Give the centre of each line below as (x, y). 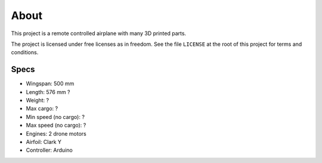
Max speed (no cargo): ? (56, 126)
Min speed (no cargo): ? (55, 117)
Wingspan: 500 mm (50, 84)
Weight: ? (38, 101)
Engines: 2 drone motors (56, 133)
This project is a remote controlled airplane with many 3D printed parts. (99, 33)
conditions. (25, 52)
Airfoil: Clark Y (44, 142)
